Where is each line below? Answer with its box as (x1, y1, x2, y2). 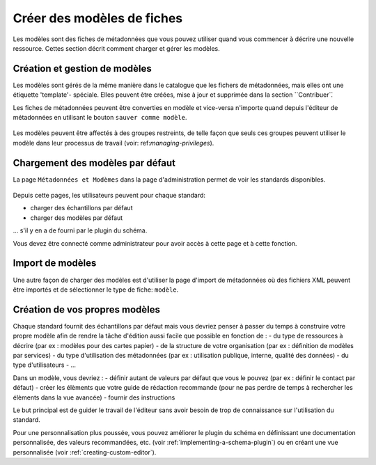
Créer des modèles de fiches (13, 10, 183, 26)
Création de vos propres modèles (13, 304, 160, 315)
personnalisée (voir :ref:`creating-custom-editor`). (13, 448, 157, 456)
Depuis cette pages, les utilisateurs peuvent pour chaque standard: (13, 191, 205, 200)
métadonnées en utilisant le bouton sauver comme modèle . (13, 113, 187, 122)
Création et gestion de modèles (13, 63, 152, 74)
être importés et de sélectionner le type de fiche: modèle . (13, 285, 179, 294)
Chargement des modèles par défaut (13, 157, 176, 168)
